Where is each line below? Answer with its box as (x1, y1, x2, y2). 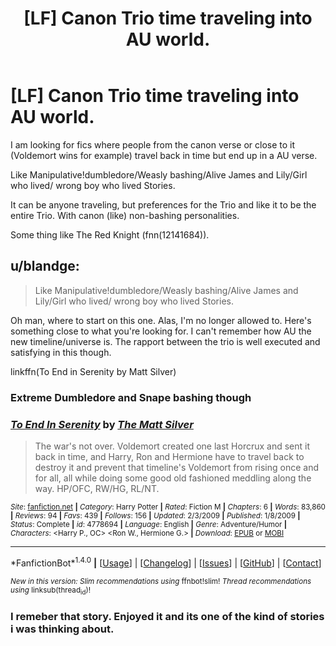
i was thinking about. (10, 622, 115, 636)
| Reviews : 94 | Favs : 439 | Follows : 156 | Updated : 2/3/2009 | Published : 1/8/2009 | (10, 510, 301, 521)
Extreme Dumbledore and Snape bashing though (10, 390, 252, 404)
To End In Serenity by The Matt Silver (10, 417, 194, 431)
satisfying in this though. (10, 346, 112, 358)
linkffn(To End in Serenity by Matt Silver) (10, 365, 177, 377)
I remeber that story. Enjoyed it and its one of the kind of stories (10, 609, 325, 623)
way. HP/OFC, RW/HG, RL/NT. (34, 482, 160, 494)
